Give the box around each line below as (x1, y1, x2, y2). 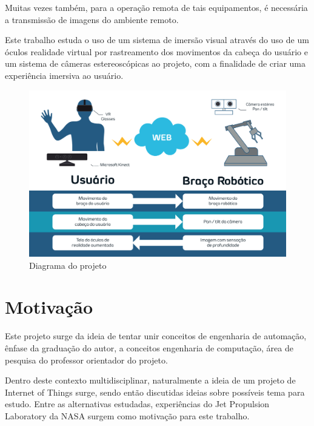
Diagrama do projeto (29, 259, 107, 271)
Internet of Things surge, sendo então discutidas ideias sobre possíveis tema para (5, 385, 305, 398)
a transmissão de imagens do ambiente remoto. (5, 13, 179, 25)
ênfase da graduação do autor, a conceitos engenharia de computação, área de (5, 341, 293, 354)
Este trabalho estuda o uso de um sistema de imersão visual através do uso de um (5, 33, 309, 46)
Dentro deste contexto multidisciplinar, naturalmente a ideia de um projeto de (5, 374, 296, 387)
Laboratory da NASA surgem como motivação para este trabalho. (5, 409, 250, 422)
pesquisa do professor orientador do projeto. (5, 353, 168, 366)
